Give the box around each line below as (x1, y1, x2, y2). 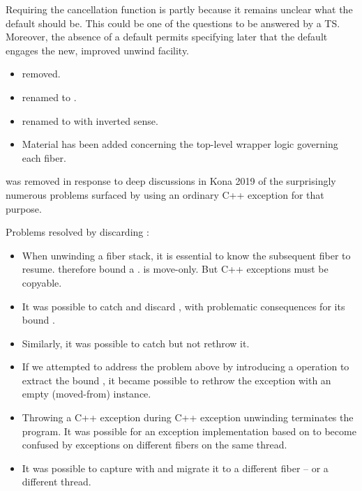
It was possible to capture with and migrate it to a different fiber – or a (22, 460, 329, 475)
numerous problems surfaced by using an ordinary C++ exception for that (6, 187, 324, 202)
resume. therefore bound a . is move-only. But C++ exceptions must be (22, 262, 329, 276)
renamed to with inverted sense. (22, 113, 158, 128)
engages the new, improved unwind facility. (6, 43, 190, 57)
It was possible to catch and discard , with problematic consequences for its (22, 299, 345, 313)
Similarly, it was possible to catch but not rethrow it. (22, 335, 250, 350)
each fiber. (22, 150, 66, 165)
